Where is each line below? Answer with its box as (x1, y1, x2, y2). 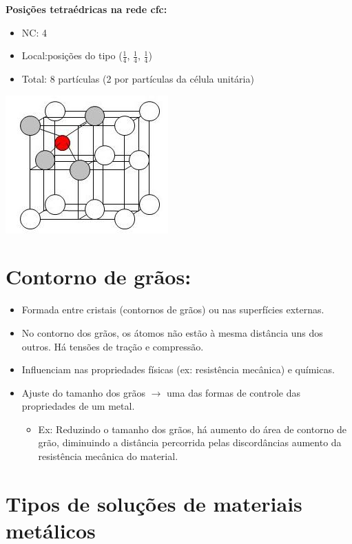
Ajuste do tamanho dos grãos (21, 385, 145, 399)
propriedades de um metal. (21, 399, 135, 413)
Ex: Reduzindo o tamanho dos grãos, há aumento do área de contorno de (38, 421, 347, 436)
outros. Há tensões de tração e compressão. (21, 339, 204, 353)
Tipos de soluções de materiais (6, 489, 302, 517)
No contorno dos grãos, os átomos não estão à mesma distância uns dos (21, 325, 323, 339)
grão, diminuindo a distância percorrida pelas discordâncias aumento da (38, 435, 342, 450)
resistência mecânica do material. (38, 449, 178, 463)
